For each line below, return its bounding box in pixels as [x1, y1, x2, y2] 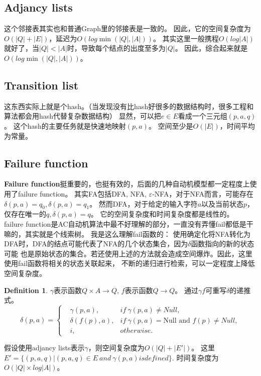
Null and [163, 317, 190, 324]
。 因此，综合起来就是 [175, 43, 248, 53]
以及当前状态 [201, 198, 244, 209]
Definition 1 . [4, 285, 48, 295]
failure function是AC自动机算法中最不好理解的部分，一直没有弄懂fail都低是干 [4, 218, 253, 229]
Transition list [4, 77, 79, 92]
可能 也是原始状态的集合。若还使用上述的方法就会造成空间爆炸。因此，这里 [4, 248, 252, 258]
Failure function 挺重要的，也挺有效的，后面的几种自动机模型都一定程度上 [4, 178, 250, 189]
